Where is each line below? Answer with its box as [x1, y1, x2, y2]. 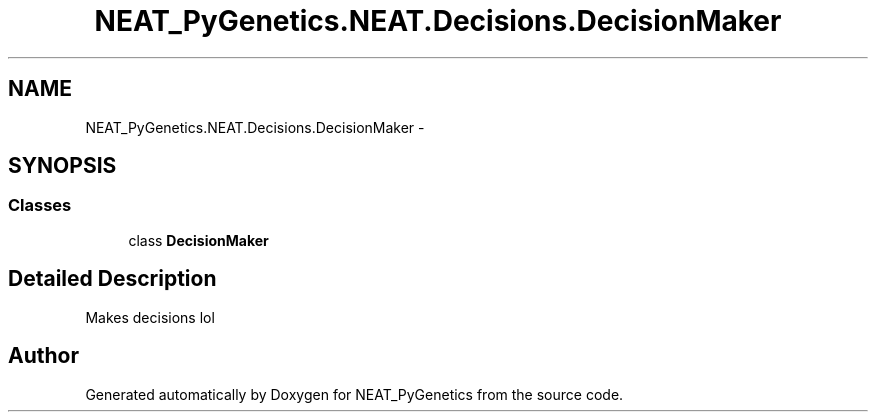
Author [8, 343, 79, 369]
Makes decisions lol [85, 308, 215, 326]
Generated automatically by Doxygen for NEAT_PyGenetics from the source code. [85, 385, 624, 403]
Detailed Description [8, 266, 217, 292]
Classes [8, 195, 72, 216]
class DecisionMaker [128, 231, 269, 249]
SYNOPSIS [8, 153, 117, 179]
